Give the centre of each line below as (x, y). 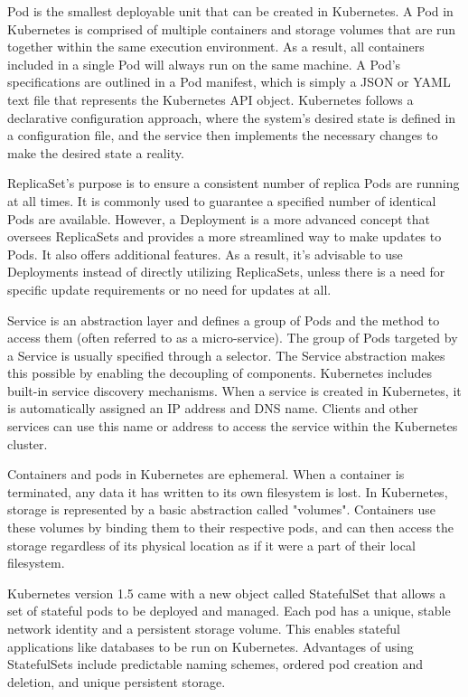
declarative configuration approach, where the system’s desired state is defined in (232, 117)
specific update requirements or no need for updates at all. (169, 289)
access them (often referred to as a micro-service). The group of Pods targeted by (233, 338)
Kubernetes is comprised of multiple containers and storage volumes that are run (232, 28)
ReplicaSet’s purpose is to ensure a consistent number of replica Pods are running (234, 183)
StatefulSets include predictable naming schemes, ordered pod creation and (215, 664)
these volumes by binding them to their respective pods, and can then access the (231, 527)
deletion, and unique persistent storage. (117, 681)
